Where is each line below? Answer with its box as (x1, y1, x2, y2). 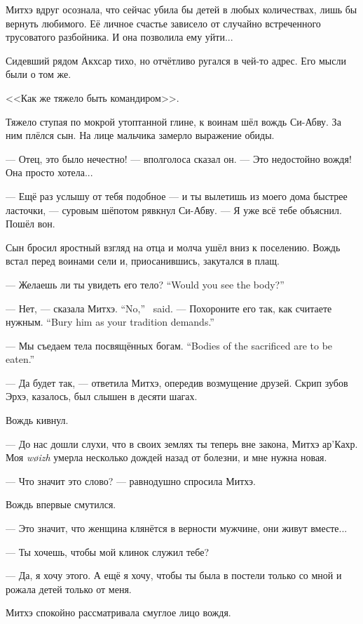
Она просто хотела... (6, 165, 93, 180)
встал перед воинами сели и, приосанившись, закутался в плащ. (6, 253, 280, 268)
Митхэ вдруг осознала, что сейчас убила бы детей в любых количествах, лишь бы (6, 2, 357, 16)
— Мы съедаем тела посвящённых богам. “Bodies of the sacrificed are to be (6, 338, 333, 352)
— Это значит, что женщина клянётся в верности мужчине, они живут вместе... (6, 521, 348, 536)
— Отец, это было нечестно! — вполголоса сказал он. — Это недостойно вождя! (6, 151, 352, 166)
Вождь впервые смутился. (6, 497, 116, 512)
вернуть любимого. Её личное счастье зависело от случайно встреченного (6, 15, 321, 30)
